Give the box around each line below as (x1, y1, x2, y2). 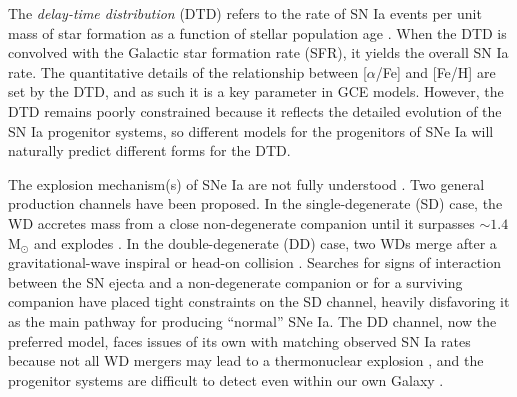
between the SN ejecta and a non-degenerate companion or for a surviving (8, 271, 463, 292)
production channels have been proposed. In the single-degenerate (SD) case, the (8, 193, 503, 214)
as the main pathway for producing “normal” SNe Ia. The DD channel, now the (8, 310, 497, 331)
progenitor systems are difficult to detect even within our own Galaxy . (8, 369, 444, 390)
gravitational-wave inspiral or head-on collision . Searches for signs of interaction (8, 252, 501, 273)
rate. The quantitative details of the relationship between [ (8, 61, 367, 82)
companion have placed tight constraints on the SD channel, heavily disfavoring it (8, 291, 510, 312)
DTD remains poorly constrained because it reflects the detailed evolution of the (8, 100, 502, 121)
